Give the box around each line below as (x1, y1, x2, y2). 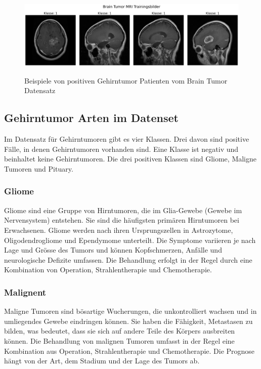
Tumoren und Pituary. (4, 163, 73, 174)
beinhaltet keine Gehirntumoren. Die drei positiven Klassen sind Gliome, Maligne (4, 153, 257, 164)
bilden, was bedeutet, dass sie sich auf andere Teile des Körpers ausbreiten (4, 325, 235, 336)
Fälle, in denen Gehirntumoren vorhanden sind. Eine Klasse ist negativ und (4, 143, 239, 154)
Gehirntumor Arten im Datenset (4, 110, 179, 126)
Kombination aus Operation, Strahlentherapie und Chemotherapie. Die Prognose (4, 345, 255, 356)
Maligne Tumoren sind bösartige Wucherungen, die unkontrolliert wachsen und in (4, 306, 257, 316)
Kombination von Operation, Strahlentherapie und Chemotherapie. (4, 264, 212, 275)
